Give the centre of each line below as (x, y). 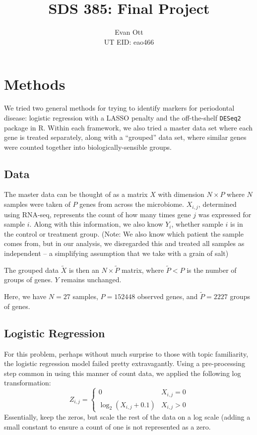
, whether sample (197, 224)
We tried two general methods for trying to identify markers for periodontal (119, 108)
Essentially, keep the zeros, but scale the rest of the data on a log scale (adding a (127, 416)
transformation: (28, 383)
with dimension (181, 194)
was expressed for (225, 214)
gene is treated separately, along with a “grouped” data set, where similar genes (125, 137)
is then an (84, 270)
